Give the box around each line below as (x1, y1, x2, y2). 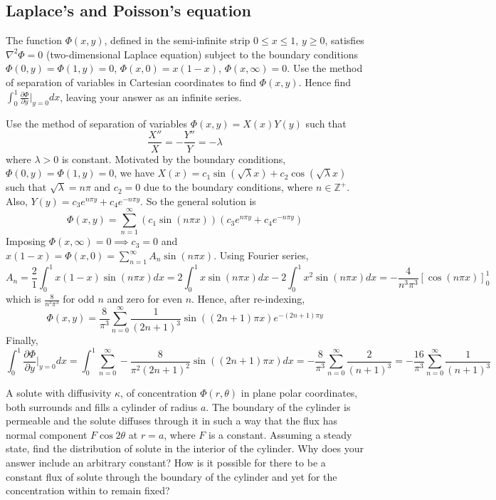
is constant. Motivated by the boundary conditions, (61, 151, 286, 166)
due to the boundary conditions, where (143, 179, 313, 194)
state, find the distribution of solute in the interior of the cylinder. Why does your (6, 441, 364, 456)
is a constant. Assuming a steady (209, 427, 352, 442)
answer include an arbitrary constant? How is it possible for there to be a (6, 455, 326, 469)
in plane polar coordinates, (241, 385, 358, 400)
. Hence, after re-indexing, (191, 291, 305, 306)
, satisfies (324, 33, 364, 48)
